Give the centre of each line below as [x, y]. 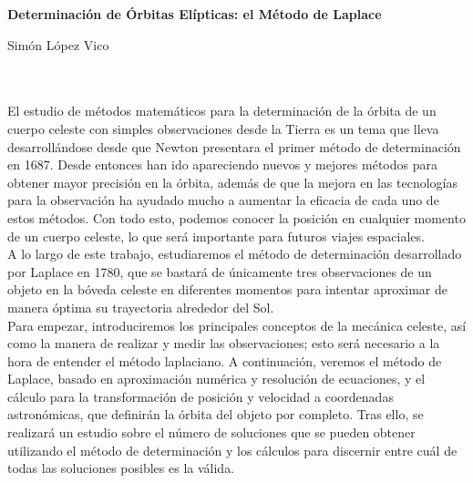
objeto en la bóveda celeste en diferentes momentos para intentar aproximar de [227, 289]
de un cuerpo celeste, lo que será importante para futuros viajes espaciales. [216, 236]
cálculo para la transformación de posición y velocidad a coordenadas [201, 396]
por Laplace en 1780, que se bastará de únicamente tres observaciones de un [220, 271]
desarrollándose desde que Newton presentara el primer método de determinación [234, 146]
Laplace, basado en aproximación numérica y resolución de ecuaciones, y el [216, 379]
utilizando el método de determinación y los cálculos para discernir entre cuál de [232, 450]
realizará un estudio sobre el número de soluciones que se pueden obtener [211, 432]
